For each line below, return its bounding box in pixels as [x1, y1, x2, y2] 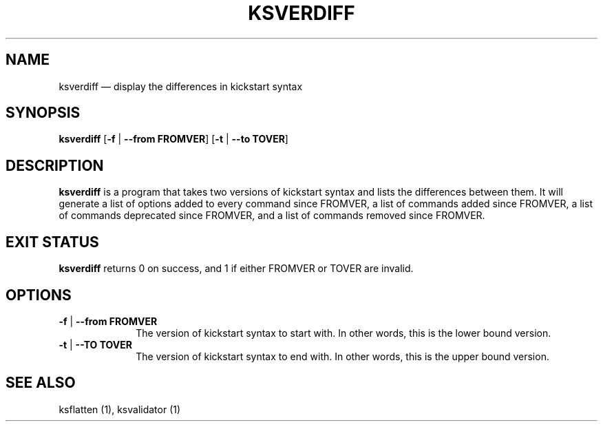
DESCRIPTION [6, 156, 104, 174]
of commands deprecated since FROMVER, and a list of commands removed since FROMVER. [59, 209, 485, 222]
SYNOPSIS [6, 104, 81, 122]
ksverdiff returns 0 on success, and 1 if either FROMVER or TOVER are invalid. [59, 262, 414, 275]
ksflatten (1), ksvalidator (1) [59, 403, 181, 415]
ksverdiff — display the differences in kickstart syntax [59, 80, 303, 92]
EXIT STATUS [6, 233, 99, 251]
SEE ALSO [6, 374, 76, 392]
